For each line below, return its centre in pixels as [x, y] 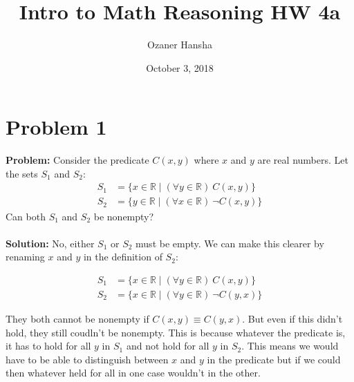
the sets [22, 173]
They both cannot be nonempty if [77, 318]
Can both [26, 216]
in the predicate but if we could [274, 359]
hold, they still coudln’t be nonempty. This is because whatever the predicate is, [176, 332]
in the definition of [123, 257]
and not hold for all [168, 346]
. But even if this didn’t [292, 318]
